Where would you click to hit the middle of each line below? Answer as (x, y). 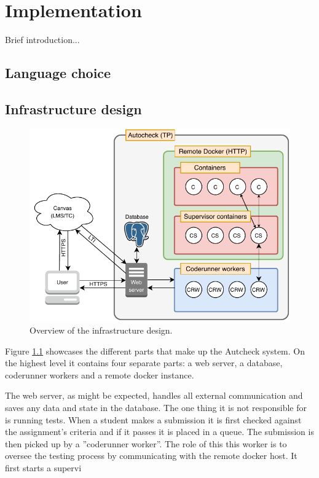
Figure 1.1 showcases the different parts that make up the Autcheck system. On (155, 351)
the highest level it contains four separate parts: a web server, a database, (144, 363)
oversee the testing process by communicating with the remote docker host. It (151, 456)
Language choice (58, 73)
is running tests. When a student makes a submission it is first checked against (153, 419)
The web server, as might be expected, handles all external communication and (154, 395)
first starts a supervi (43, 467)
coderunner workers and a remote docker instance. (100, 374)
